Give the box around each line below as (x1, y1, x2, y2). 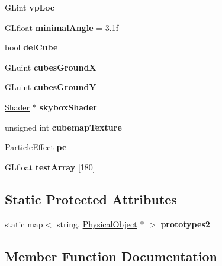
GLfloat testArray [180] (5, 160, 95, 173)
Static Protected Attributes (5, 189, 177, 208)
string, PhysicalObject (56, 217, 137, 230)
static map (5, 217, 43, 230)
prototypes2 (160, 217, 210, 230)
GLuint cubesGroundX (5, 61, 96, 73)
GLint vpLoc (5, 1, 54, 13)
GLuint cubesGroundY (5, 81, 96, 93)
